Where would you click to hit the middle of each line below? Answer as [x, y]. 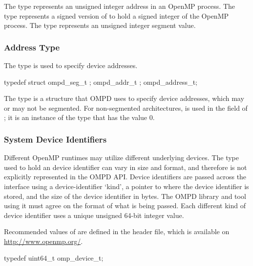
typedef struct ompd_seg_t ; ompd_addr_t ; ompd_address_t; [101, 82]
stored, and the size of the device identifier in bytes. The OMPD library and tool [125, 196]
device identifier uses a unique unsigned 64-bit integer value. [94, 215]
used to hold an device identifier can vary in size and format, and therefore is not [126, 167]
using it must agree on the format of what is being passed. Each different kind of [125, 206]
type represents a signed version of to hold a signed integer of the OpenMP [116, 15]
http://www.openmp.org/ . [43, 241]
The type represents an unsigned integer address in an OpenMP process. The [120, 6]
